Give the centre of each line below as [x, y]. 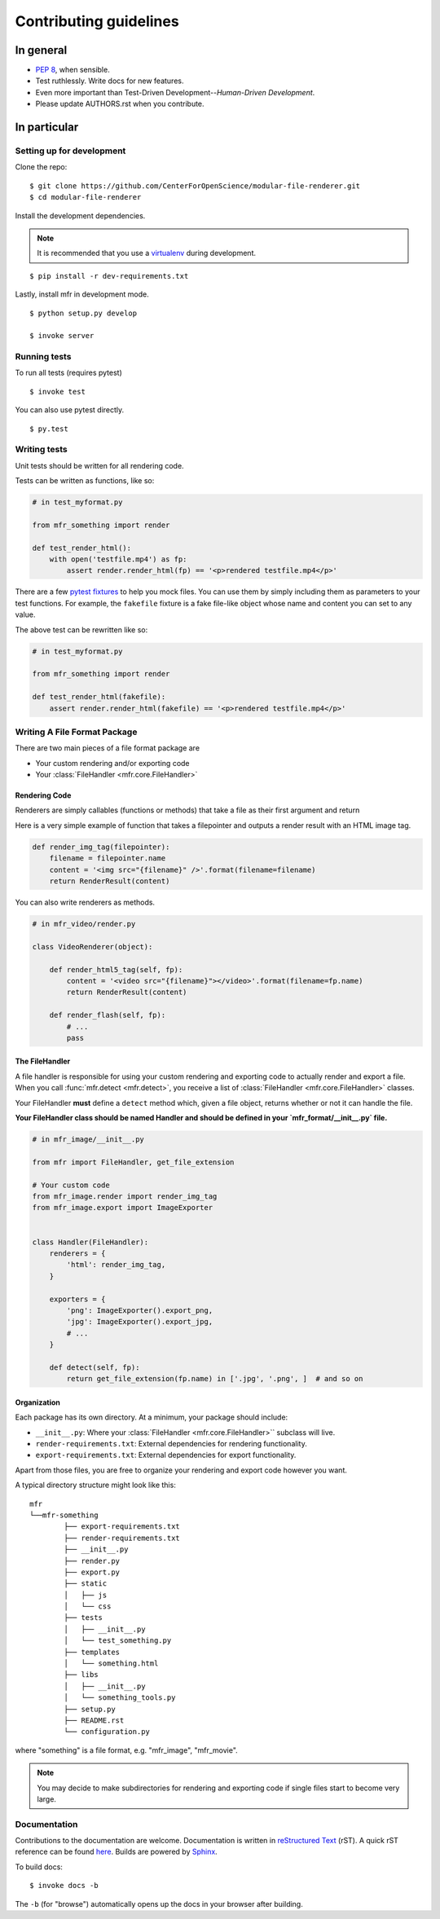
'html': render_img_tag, [116, 1265]
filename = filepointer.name [108, 858]
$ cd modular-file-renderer [86, 197]
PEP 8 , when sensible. [73, 70]
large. [47, 1799]
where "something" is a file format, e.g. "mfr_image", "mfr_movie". [126, 1750]
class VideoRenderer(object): [92, 946]
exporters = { [77, 1299]
